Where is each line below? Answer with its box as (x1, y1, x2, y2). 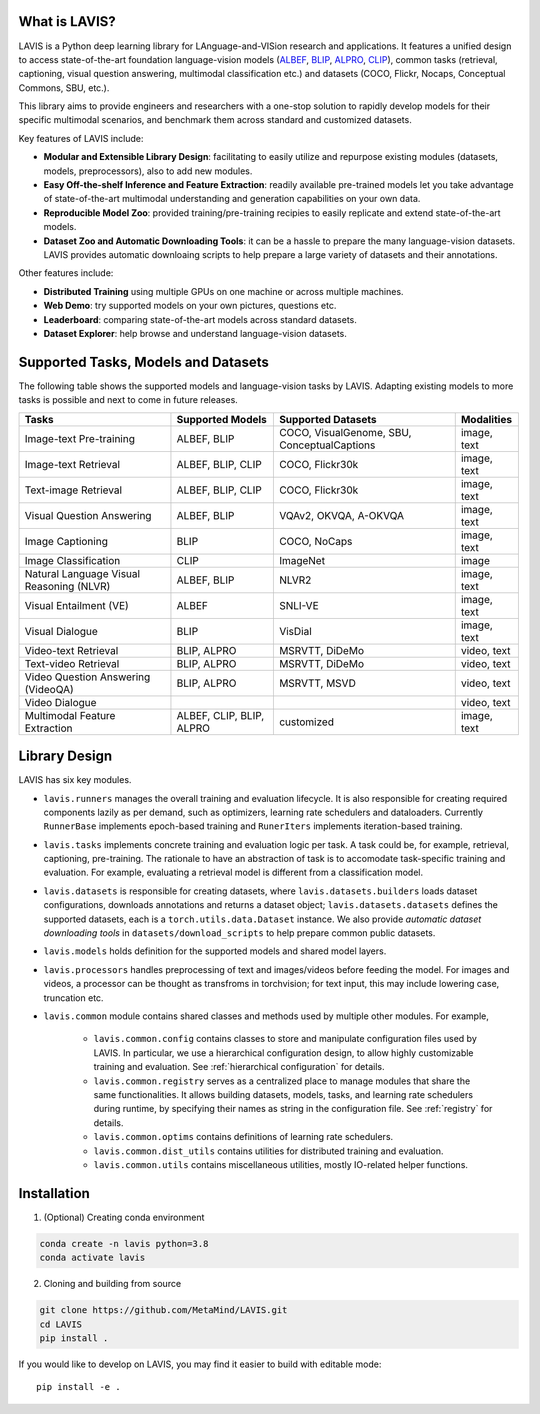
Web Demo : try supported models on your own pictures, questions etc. (43, 300, 337, 312)
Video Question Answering (24, 670, 151, 684)
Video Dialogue (24, 695, 97, 709)
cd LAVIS (39, 1318, 83, 1330)
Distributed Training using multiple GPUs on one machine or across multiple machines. (43, 285, 404, 297)
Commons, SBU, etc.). (18, 81, 110, 94)
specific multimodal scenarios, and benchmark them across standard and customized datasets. (18, 114, 412, 126)
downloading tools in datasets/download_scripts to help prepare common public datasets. (43, 927, 436, 939)
